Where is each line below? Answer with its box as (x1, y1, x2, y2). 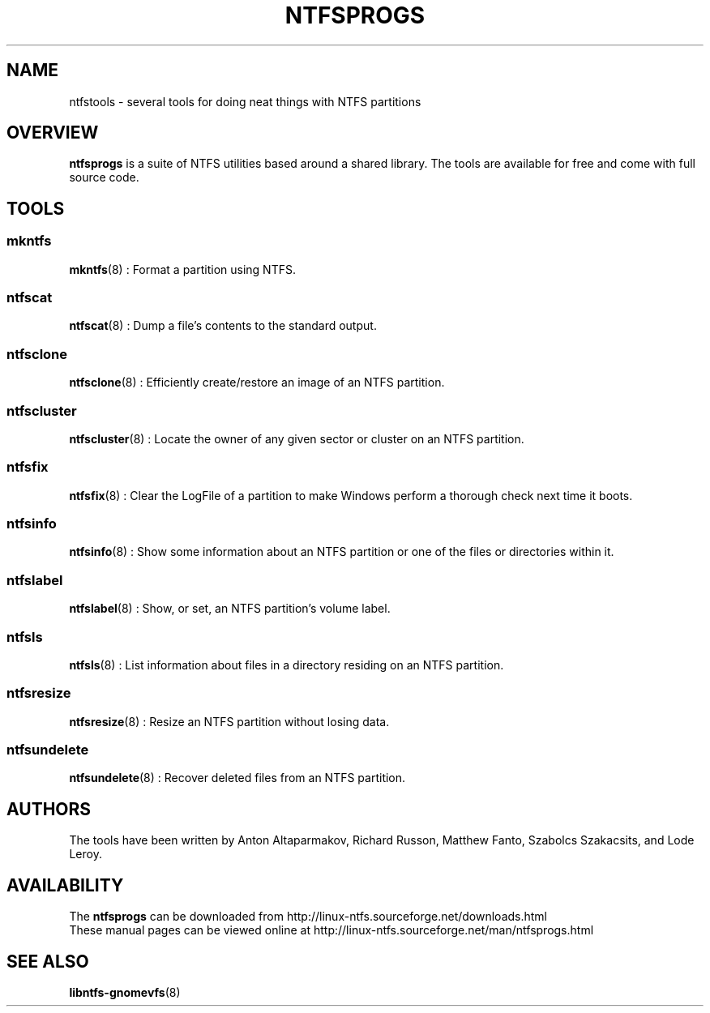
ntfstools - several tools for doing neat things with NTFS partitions (69, 94, 421, 109)
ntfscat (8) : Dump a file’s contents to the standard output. (69, 318, 377, 333)
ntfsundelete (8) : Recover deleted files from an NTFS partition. (69, 771, 406, 785)
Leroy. (69, 847, 102, 861)
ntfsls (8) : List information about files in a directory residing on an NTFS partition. (69, 657, 504, 672)
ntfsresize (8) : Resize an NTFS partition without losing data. (69, 714, 390, 729)
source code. (69, 170, 139, 185)
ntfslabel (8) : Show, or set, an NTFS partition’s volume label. (69, 601, 391, 616)
